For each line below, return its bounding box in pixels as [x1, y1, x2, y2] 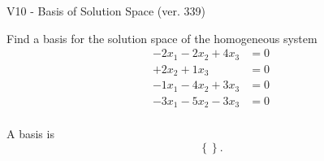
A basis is [6, 125, 54, 142]
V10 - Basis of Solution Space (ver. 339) [6, 2, 205, 19]
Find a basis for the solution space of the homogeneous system [6, 29, 318, 46]
